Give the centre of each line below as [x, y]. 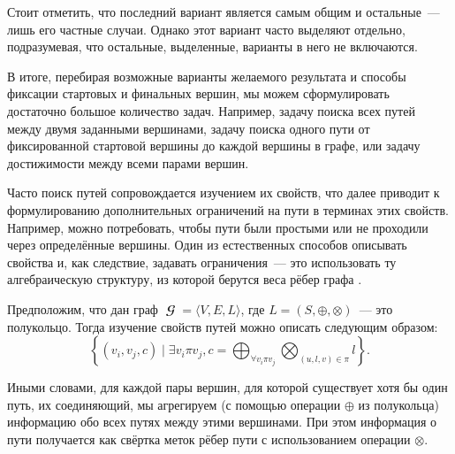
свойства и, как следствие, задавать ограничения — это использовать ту [202, 262]
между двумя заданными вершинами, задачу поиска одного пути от [189, 128]
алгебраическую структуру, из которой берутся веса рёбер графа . [185, 279]
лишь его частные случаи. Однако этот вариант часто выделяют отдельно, [206, 29]
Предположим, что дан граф [83, 308]
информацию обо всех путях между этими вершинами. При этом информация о [222, 422]
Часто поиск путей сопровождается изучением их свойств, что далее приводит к [224, 192]
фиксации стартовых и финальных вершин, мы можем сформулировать [198, 93]
